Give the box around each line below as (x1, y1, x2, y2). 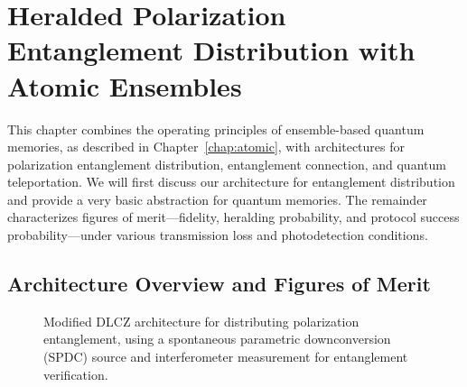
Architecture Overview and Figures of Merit (7, 270, 431, 298)
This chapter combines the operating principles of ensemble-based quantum (7, 119, 425, 138)
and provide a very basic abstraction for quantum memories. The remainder (7, 189, 427, 208)
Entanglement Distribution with (7, 32, 416, 69)
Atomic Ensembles (7, 67, 242, 104)
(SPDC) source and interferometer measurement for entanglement (43, 347, 408, 366)
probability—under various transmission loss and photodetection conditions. (7, 226, 428, 244)
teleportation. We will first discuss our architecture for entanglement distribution (7, 172, 455, 191)
